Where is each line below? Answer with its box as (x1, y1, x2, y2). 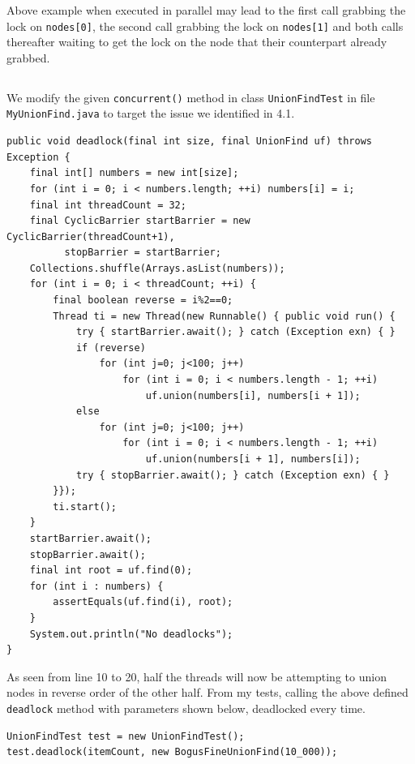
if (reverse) (75, 341, 146, 354)
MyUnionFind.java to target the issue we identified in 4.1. (6, 105, 295, 122)
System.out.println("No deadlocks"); (29, 628, 233, 640)
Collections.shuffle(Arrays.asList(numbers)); (29, 262, 285, 274)
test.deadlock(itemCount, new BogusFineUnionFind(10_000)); (6, 746, 338, 758)
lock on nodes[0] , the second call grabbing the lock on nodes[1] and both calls (6, 17, 404, 34)
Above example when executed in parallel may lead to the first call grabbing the (6, 2, 406, 18)
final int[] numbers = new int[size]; (29, 167, 239, 179)
